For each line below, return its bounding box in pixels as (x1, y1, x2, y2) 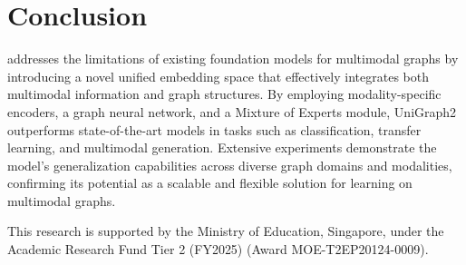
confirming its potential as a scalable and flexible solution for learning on (7, 173, 413, 192)
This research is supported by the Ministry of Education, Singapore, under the (7, 221, 444, 240)
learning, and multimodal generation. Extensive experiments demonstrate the (7, 138, 437, 157)
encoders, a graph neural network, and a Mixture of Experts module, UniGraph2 (7, 102, 457, 121)
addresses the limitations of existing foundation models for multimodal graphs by (7, 49, 459, 68)
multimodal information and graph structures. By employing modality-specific (7, 84, 442, 103)
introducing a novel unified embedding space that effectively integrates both (7, 66, 429, 85)
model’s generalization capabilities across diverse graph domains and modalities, (7, 155, 452, 174)
